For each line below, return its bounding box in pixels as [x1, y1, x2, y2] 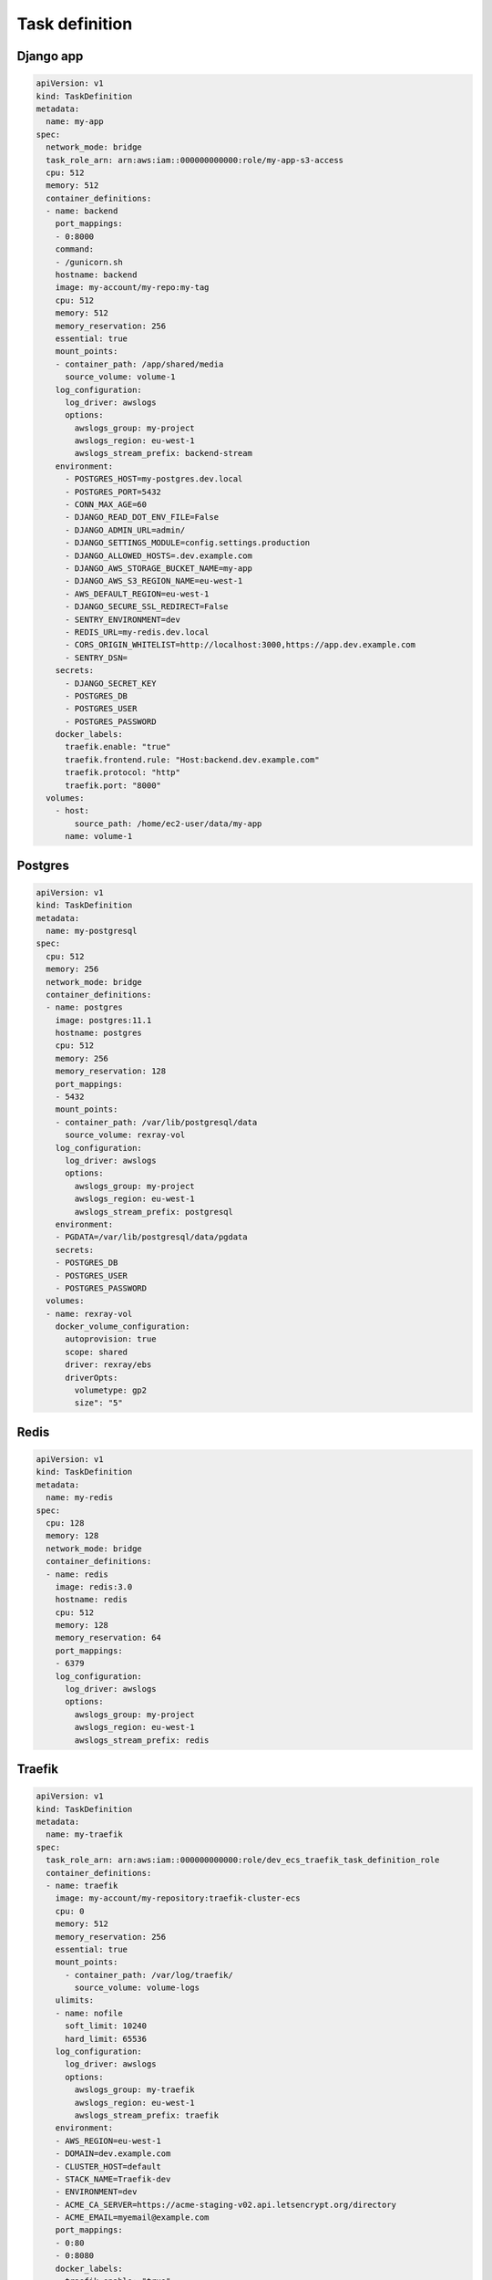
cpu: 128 [46, 1518, 85, 1528]
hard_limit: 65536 [65, 2034, 148, 2044]
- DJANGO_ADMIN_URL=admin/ [65, 524, 186, 535]
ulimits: [55, 1995, 95, 2005]
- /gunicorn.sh [55, 256, 123, 267]
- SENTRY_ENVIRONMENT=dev [65, 614, 181, 625]
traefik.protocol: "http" [65, 767, 181, 778]
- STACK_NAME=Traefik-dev [55, 2173, 171, 2184]
